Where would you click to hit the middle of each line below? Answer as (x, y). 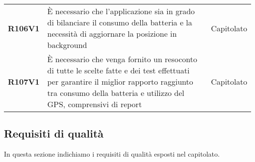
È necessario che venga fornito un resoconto (122, 59)
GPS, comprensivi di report (95, 104)
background (67, 45)
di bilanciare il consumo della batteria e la (120, 22)
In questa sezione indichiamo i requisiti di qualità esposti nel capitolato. (112, 154)
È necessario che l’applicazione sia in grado (121, 11)
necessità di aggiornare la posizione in (112, 34)
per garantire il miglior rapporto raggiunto (120, 81)
